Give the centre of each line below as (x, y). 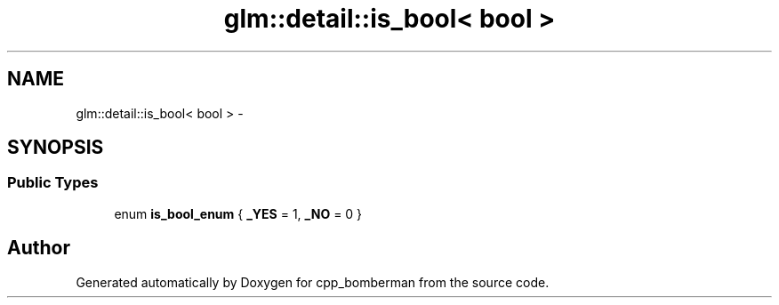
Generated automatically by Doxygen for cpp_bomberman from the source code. (313, 282)
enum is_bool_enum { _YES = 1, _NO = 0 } (238, 213)
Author (39, 248)
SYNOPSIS (56, 148)
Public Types (53, 183)
